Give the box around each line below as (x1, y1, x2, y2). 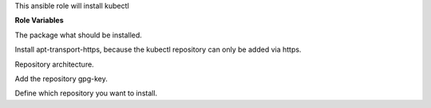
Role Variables (14, 16, 64, 25)
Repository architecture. (14, 60, 95, 69)
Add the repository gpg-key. (14, 74, 108, 83)
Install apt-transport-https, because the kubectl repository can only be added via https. (14, 44, 302, 55)
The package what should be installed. (14, 30, 143, 40)
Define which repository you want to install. (14, 88, 158, 98)
